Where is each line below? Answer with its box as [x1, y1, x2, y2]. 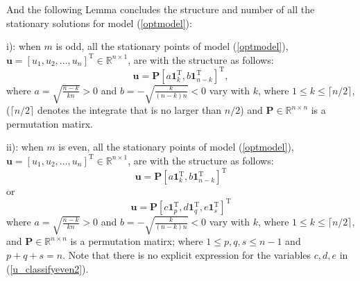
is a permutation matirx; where [70, 234, 203, 248]
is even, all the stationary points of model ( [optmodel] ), [58, 139, 294, 154]
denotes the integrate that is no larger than [37, 103, 222, 117]
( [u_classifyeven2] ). [6, 261, 89, 275]
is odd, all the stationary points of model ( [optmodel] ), [55, 39, 289, 53]
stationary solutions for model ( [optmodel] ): [6, 15, 192, 30]
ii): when [6, 139, 44, 154]
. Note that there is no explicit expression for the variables [62, 247, 311, 262]
